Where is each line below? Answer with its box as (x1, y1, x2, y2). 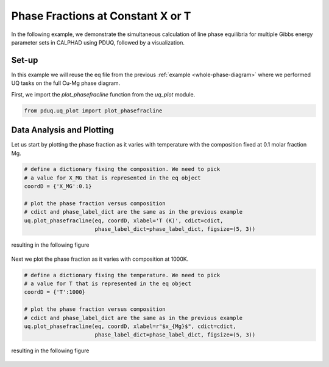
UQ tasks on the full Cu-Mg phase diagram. (11, 79, 121, 87)
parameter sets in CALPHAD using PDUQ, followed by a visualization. (11, 38, 185, 46)
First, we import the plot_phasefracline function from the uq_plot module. (11, 90, 196, 98)
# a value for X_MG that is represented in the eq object (24, 174, 201, 181)
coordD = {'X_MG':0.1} (24, 183, 92, 190)
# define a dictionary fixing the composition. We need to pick (24, 165, 221, 173)
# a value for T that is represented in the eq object (24, 280, 191, 287)
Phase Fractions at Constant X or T (11, 9, 191, 23)
